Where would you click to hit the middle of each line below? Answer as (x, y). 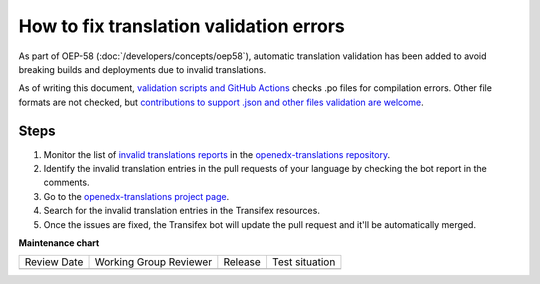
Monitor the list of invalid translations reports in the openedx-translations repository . (216, 154)
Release (242, 262)
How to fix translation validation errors (181, 26)
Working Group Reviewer (153, 262)
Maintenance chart (59, 242)
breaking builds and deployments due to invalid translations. (142, 69)
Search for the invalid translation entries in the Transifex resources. (181, 211)
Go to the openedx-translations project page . (136, 196)
